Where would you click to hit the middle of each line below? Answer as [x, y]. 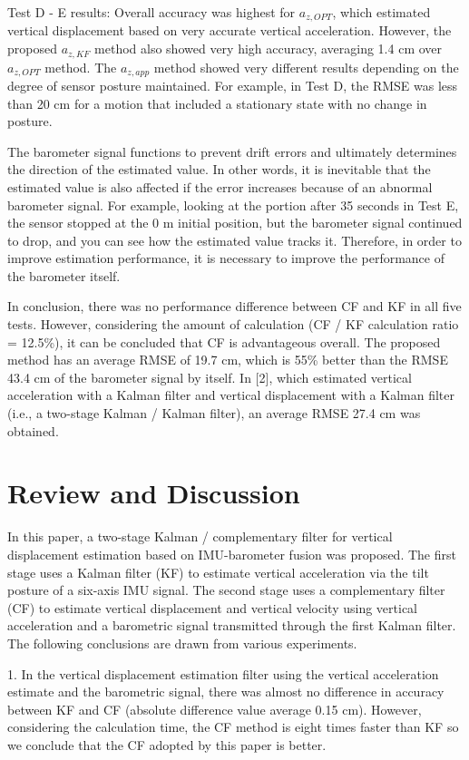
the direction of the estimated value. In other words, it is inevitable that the [219, 169]
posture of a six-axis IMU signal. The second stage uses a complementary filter [226, 590]
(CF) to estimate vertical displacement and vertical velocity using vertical [213, 607]
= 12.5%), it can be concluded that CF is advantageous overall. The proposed [224, 341]
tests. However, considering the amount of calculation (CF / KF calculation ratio [233, 324]
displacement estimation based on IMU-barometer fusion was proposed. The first [232, 554]
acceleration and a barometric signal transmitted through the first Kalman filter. [232, 625]
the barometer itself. [64, 275]
